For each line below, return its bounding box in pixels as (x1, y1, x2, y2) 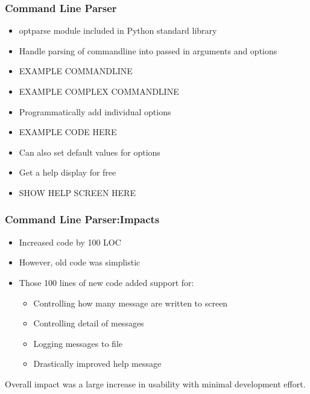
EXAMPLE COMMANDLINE (19, 65, 133, 77)
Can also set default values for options (19, 145, 160, 158)
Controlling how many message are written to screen (33, 296, 228, 309)
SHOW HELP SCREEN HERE (19, 186, 136, 199)
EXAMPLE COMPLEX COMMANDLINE (19, 85, 179, 97)
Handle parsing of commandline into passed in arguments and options (19, 44, 277, 57)
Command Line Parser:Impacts (5, 212, 160, 227)
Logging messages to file (33, 337, 122, 349)
